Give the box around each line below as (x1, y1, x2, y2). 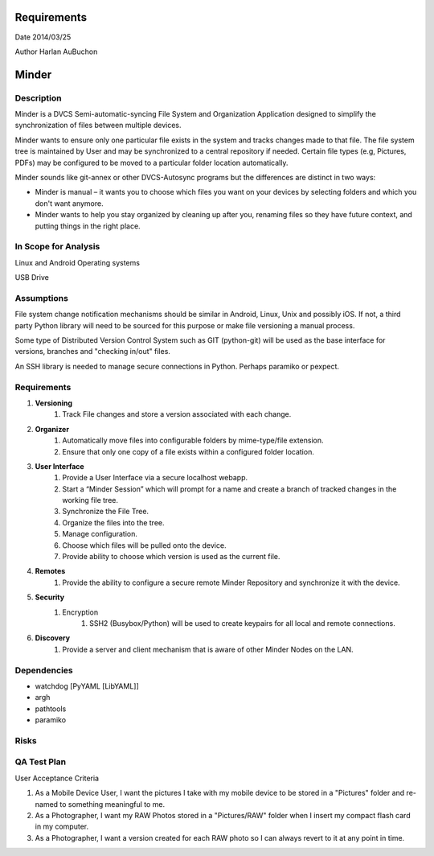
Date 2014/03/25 (14, 32, 72, 42)
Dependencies (14, 665, 74, 676)
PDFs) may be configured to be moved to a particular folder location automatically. (14, 158, 289, 167)
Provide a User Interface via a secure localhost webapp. (62, 473, 248, 483)
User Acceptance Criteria (14, 773, 100, 783)
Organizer (35, 424, 70, 434)
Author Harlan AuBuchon (14, 47, 98, 56)
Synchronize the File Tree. (62, 507, 149, 516)
